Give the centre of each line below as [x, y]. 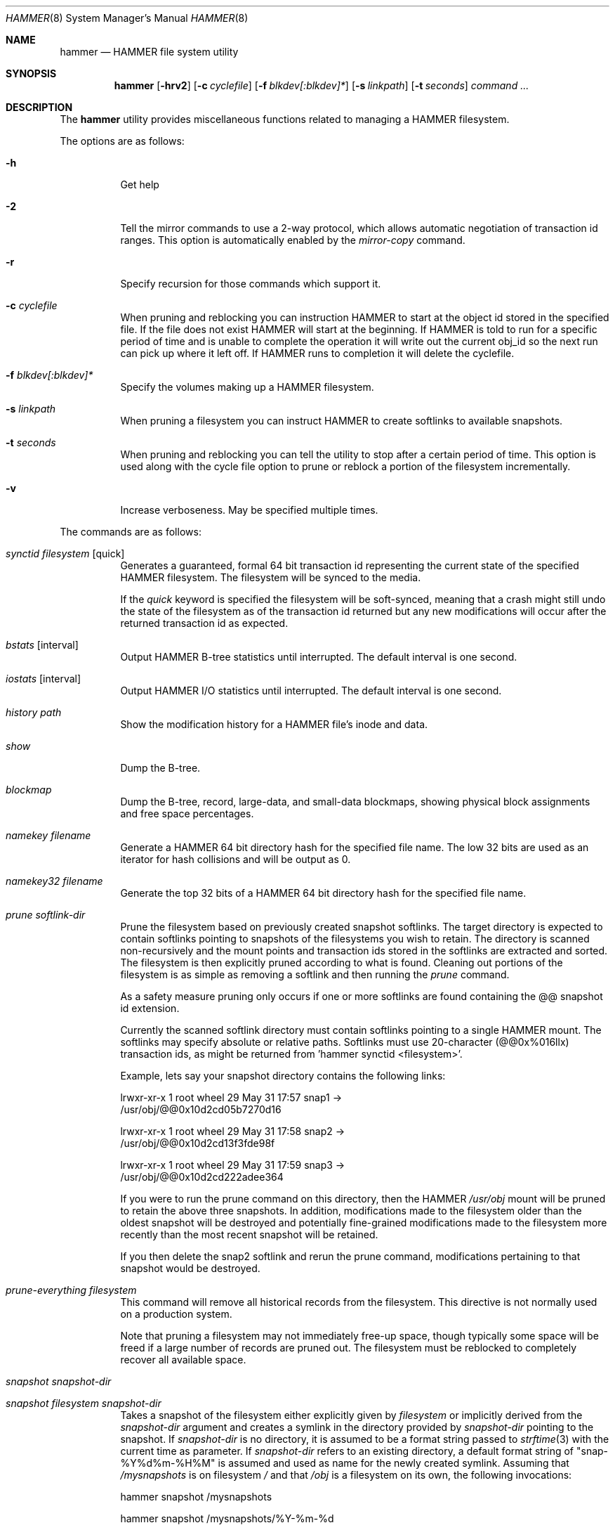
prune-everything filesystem [71, 1290]
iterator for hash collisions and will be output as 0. [236, 859]
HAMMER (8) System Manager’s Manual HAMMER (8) [127, 18]
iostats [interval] [44, 679]
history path [34, 712]
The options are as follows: [122, 141]
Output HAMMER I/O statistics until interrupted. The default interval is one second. [311, 691]
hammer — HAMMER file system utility [149, 52]
